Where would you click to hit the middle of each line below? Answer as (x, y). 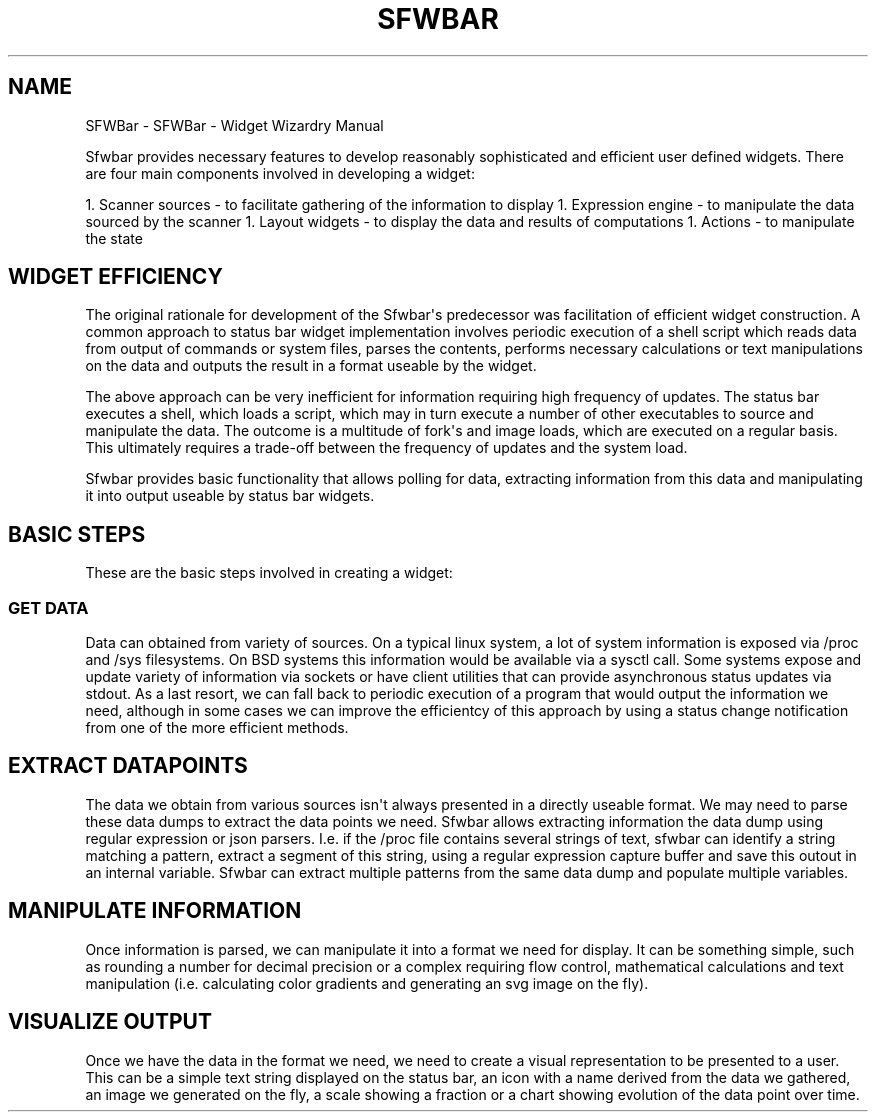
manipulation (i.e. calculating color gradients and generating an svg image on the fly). (367, 983)
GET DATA (48, 607)
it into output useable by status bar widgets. (230, 496)
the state (114, 238)
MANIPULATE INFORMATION (155, 911)
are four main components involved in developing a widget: (280, 173)
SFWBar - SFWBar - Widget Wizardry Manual (234, 125)
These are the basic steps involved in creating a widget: (269, 573)
